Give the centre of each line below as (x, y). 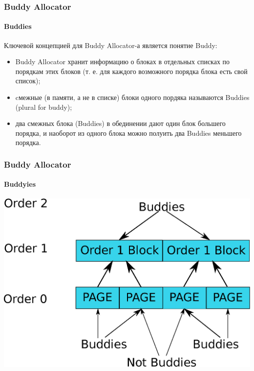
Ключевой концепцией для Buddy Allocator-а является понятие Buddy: (111, 45)
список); (28, 81)
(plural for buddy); (44, 107)
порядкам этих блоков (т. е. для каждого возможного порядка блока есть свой (131, 71)
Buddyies (20, 184)
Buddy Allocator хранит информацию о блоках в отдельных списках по (123, 62)
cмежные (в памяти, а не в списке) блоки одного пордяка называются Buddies (132, 97)
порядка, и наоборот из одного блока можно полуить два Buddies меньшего (128, 133)
